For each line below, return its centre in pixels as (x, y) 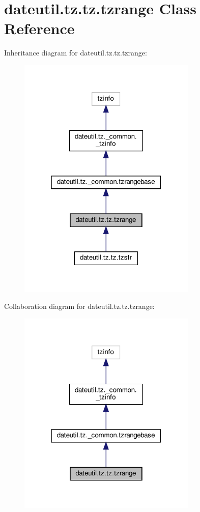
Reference (39, 28)
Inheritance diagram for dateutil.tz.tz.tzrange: (76, 53)
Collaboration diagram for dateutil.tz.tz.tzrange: (79, 306)
